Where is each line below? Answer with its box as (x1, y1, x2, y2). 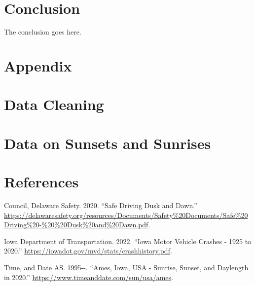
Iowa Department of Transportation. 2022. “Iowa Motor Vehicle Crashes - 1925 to (4, 236, 252, 246)
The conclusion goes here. (4, 27, 81, 37)
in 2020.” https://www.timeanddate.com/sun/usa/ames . (4, 272, 173, 282)
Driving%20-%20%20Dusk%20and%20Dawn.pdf (4, 219, 148, 230)
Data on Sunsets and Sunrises (4, 133, 211, 153)
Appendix (4, 55, 72, 75)
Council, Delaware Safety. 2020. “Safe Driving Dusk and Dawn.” (4, 200, 197, 210)
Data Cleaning (4, 94, 104, 114)
